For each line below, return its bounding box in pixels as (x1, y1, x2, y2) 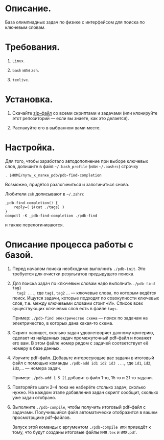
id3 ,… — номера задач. (12, 365, 61, 371)
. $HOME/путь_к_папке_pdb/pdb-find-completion (5, 172, 102, 178)
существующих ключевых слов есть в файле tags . (12, 305, 118, 311)
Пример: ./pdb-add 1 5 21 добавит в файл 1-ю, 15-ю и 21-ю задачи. (12, 374, 153, 380)
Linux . (12, 57, 25, 64)
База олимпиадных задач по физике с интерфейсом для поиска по (5, 19, 145, 25)
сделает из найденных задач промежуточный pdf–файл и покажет (12, 335, 152, 341)
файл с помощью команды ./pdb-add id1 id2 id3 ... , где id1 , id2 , (12, 360, 152, 366)
